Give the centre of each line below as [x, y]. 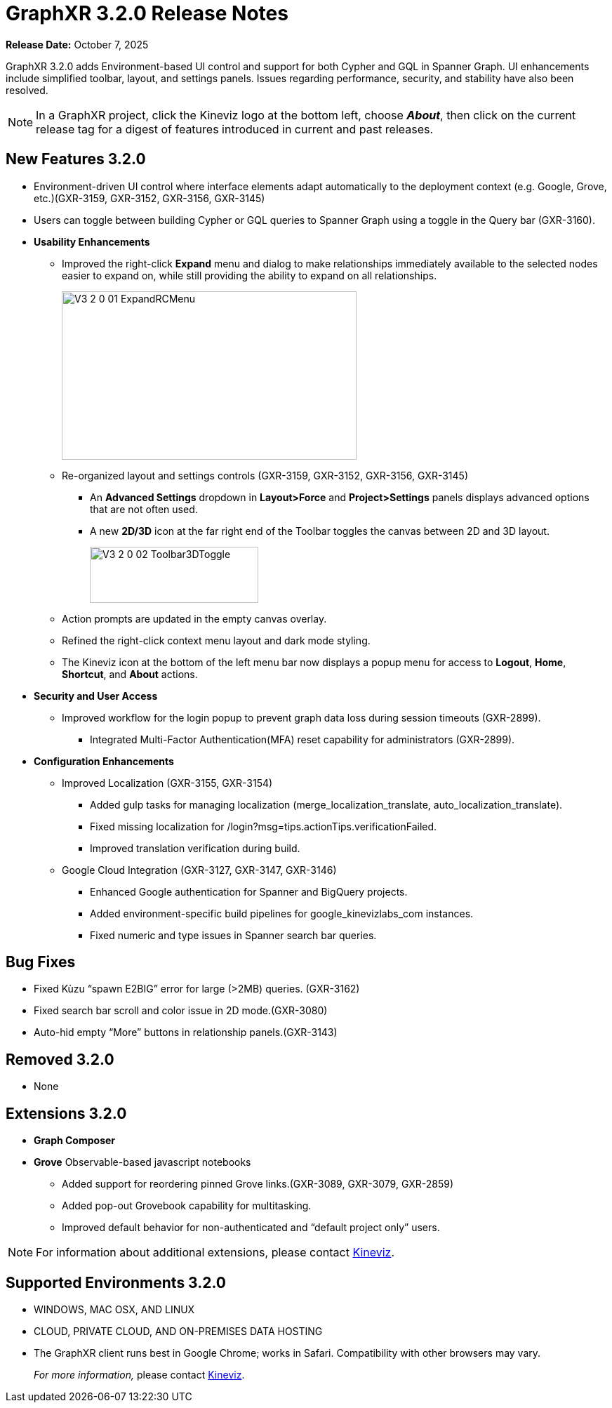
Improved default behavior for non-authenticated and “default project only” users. [251, 1228]
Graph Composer [75, 1141]
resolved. [27, 90]
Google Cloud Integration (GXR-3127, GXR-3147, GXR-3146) [199, 870]
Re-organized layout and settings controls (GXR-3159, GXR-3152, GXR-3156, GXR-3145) [265, 475]
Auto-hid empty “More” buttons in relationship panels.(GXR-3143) [186, 1032]
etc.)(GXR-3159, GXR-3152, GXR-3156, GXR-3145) [149, 198]
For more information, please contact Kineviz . [139, 1374]
